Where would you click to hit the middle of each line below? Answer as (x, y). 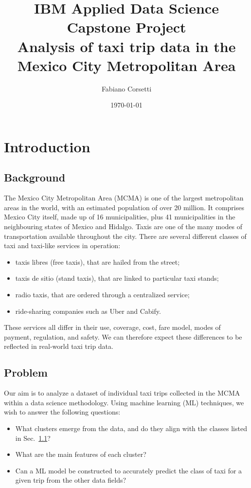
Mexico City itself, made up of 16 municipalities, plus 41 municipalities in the (120, 217)
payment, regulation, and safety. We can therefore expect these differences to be (123, 336)
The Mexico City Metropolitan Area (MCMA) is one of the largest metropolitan (124, 198)
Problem (26, 372)
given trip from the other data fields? (71, 480)
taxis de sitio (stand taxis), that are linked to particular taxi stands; (117, 278)
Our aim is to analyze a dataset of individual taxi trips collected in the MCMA (122, 393)
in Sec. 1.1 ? (33, 438)
